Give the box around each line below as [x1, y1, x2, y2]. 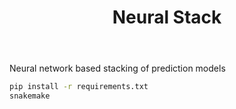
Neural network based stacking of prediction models [9, 62, 226, 75]
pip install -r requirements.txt [9, 82, 149, 92]
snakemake [9, 91, 51, 101]
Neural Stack [112, 6, 222, 29]
